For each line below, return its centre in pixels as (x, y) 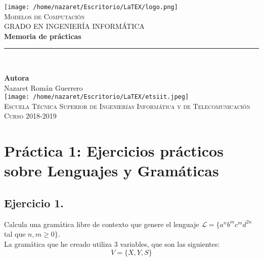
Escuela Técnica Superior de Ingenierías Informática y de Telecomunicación (127, 106)
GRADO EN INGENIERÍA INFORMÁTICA (74, 26)
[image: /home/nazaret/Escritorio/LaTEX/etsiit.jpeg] (97, 97)
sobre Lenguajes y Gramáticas (112, 171)
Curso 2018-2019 (30, 116)
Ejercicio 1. (34, 203)
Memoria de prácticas (43, 36)
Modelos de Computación (45, 16)
